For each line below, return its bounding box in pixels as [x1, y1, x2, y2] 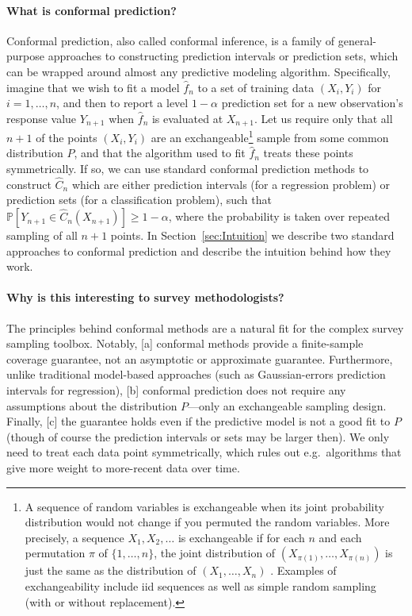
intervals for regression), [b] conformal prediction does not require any [6, 382, 346, 398]
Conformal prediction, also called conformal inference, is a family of [6, 32, 335, 48]
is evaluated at [151, 110, 223, 126]
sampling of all [6, 227, 78, 244]
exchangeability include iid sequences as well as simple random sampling [25, 577, 376, 594]
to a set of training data [197, 79, 315, 95]
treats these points [263, 144, 353, 161]
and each [319, 529, 362, 545]
